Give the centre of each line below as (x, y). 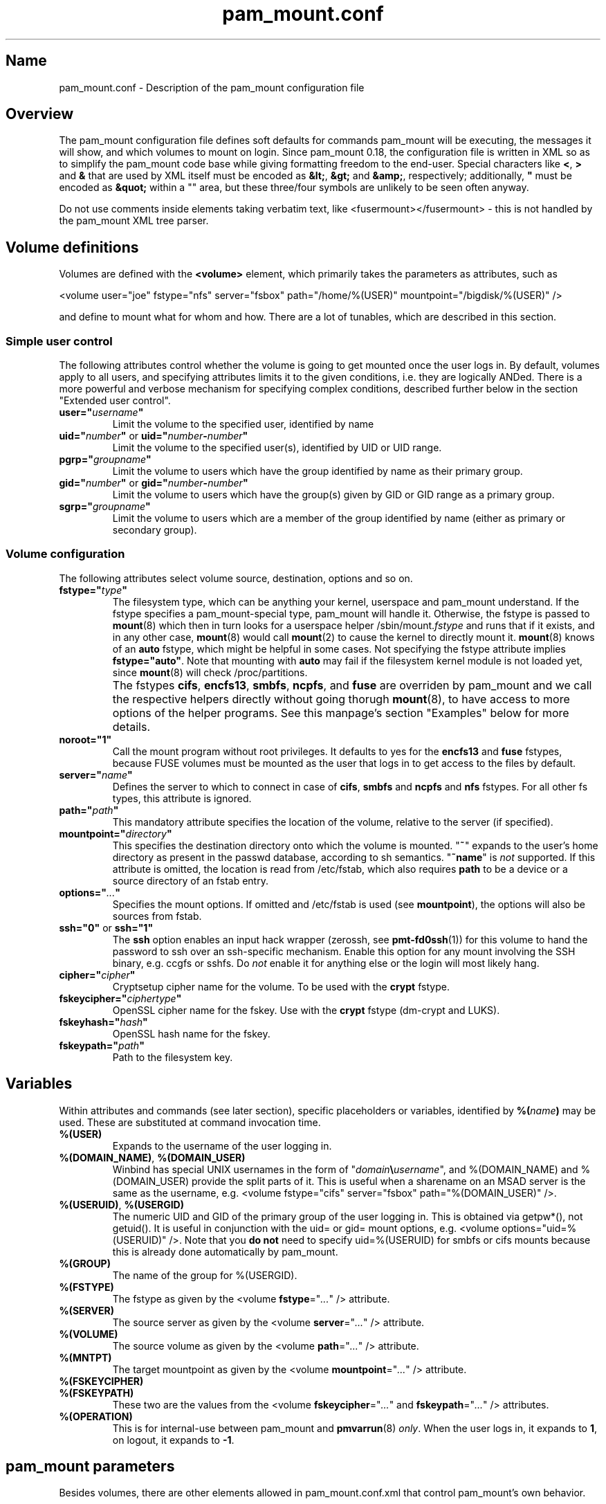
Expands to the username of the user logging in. (222, 1145)
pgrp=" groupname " (105, 460)
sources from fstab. (157, 916)
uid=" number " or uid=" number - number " (154, 436)
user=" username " (101, 413)
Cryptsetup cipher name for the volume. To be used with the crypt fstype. (281, 986)
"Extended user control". (115, 401)
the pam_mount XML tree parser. (134, 221)
